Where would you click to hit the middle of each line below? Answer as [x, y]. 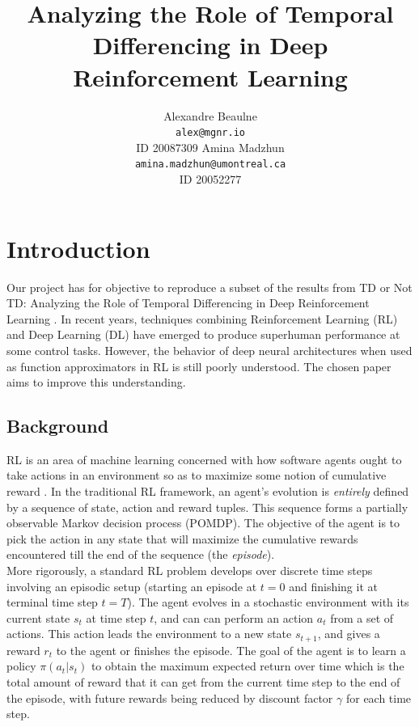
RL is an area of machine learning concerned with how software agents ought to [204, 459]
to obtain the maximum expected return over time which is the [248, 666]
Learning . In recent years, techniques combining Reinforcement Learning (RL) [202, 318]
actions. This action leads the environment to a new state [149, 634]
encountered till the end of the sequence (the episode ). [141, 554]
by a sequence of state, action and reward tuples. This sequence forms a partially [207, 507]
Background [58, 426]
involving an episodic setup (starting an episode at [132, 586]
